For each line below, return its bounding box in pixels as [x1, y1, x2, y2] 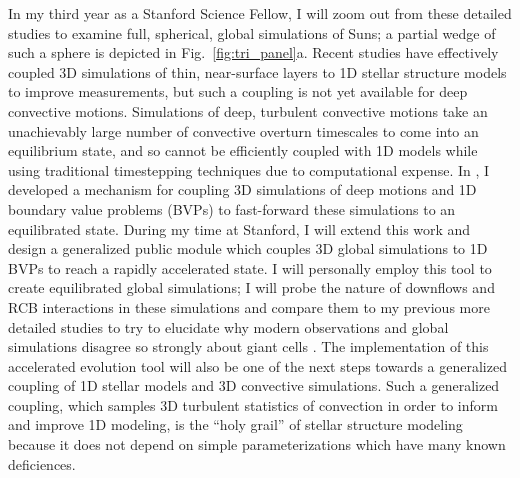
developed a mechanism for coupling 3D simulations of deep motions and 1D [8, 179, 477, 200]
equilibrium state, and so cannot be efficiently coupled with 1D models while [8, 140, 478, 161]
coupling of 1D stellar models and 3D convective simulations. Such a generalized [8, 375, 500, 396]
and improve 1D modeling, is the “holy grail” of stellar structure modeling [8, 414, 463, 435]
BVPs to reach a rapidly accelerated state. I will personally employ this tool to [8, 257, 492, 278]
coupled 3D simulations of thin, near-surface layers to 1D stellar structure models [8, 61, 507, 82]
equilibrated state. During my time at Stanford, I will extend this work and [8, 218, 471, 239]
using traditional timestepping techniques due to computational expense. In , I [8, 159, 490, 180]
